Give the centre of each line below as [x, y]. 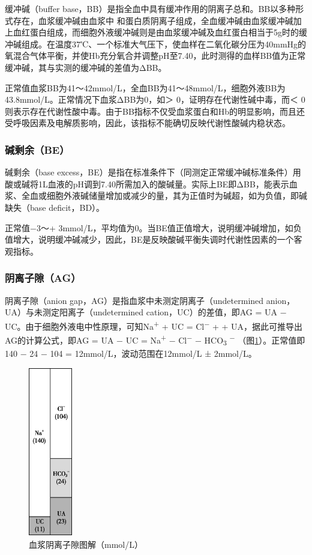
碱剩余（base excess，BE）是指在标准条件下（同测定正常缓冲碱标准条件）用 [153, 172]
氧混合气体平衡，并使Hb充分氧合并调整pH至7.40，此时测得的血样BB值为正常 [155, 56]
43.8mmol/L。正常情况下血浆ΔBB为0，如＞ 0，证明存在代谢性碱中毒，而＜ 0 [155, 99]
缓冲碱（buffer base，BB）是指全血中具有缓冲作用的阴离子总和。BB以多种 [150, 8]
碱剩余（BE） [37, 149]
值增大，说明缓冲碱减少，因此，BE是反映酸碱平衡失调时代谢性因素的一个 [149, 239]
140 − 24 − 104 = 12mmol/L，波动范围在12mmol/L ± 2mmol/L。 [131, 353]
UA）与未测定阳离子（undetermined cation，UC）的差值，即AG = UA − [146, 312]
